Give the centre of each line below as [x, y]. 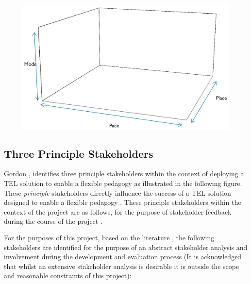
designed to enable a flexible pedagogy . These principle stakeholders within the [123, 202]
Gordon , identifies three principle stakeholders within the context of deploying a [124, 174]
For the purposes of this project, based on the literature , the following [109, 237]
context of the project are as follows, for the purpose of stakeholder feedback [118, 211]
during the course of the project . [53, 221]
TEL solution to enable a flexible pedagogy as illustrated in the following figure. [123, 183]
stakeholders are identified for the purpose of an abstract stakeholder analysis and [126, 247]
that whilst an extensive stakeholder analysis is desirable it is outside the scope [122, 266]
